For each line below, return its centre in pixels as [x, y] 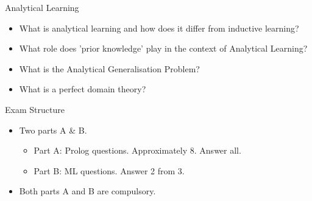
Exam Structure [35, 109]
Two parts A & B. [53, 130]
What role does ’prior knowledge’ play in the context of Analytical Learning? [163, 48]
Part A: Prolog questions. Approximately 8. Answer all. [137, 150]
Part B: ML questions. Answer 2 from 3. [109, 170]
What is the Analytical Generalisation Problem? [109, 68]
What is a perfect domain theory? [83, 89]
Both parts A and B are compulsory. [87, 191]
